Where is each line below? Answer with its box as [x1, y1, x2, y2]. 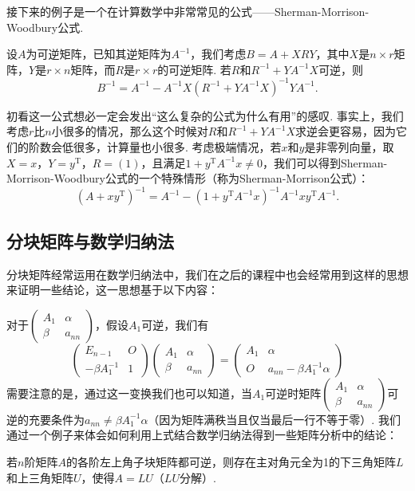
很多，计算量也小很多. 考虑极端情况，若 [73, 139, 282, 155]
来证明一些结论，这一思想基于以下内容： [6, 281, 219, 298]
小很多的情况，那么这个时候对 [51, 123, 208, 139]
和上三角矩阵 [6, 469, 73, 485]
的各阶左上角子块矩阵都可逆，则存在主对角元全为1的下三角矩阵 [65, 453, 396, 469]
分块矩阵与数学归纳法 [6, 228, 174, 253]
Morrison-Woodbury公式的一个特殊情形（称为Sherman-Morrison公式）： [6, 170, 370, 187]
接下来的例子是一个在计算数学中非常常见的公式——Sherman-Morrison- [6, 3, 370, 19]
